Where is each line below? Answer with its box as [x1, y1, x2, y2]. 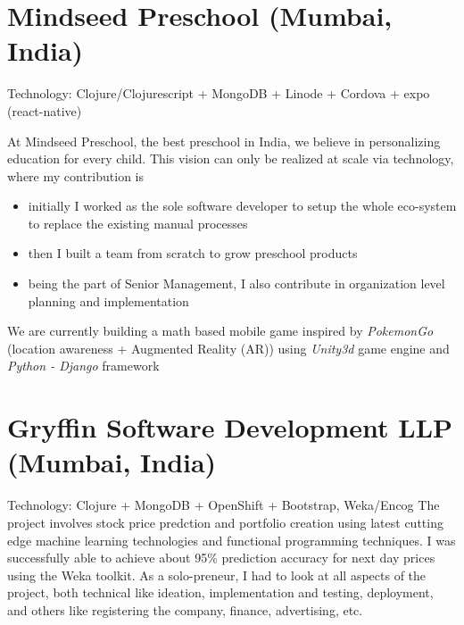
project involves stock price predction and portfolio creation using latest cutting [7, 512, 443, 531]
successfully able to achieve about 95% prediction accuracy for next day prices [7, 548, 435, 567]
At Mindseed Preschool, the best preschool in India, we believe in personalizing [7, 131, 441, 150]
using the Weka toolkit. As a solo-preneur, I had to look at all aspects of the [7, 565, 427, 584]
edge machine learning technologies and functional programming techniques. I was [7, 530, 456, 549]
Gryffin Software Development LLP [7, 409, 453, 446]
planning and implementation [28, 291, 189, 310]
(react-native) [7, 101, 82, 120]
